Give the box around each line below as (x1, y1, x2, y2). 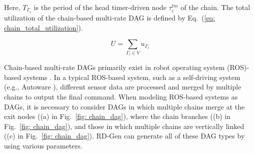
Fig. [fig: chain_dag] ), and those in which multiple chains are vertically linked (4, 120, 244, 131)
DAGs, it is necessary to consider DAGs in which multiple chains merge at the (4, 101, 245, 111)
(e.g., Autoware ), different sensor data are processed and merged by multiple (4, 81, 241, 92)
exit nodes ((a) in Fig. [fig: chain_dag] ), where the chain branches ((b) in (4, 111, 230, 121)
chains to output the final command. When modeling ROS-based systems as (4, 91, 238, 102)
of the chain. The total (180, 2, 250, 12)
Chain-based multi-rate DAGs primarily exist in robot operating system (4, 62, 225, 72)
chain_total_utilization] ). (4, 22, 83, 32)
